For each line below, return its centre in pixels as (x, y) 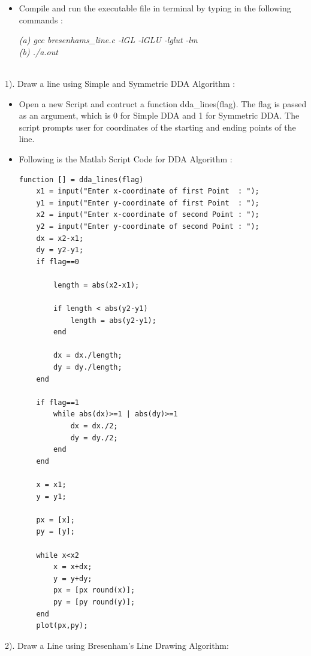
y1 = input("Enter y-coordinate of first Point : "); (148, 203)
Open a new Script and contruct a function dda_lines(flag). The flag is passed (163, 103)
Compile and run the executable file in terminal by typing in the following (155, 8)
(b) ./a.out (38, 51)
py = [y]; (55, 532)
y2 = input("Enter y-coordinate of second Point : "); (148, 226)
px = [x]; (55, 520)
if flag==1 (58, 402)
